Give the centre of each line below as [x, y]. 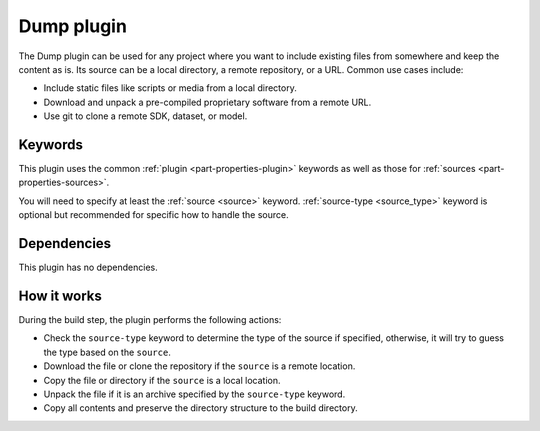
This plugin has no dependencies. [88, 267]
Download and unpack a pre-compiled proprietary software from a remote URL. [207, 102]
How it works [60, 295]
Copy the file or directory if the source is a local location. [162, 380]
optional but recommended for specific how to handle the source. [153, 215]
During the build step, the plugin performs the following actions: [150, 319]
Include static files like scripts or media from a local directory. [170, 88]
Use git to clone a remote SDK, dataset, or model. [145, 116]
